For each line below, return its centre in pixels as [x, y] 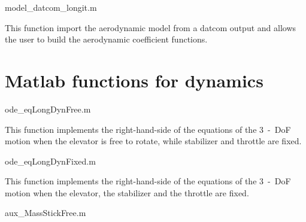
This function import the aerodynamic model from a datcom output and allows [151, 27]
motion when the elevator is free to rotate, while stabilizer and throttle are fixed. [153, 141]
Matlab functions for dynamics [134, 80]
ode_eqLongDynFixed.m [50, 161]
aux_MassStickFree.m [46, 213]
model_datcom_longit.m [51, 7]
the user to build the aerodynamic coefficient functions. [106, 39]
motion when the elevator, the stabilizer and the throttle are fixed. [127, 192]
